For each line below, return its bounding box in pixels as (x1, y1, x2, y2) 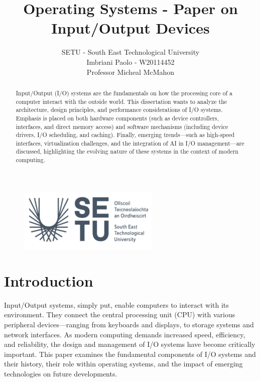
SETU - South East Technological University (61, 47, 200, 57)
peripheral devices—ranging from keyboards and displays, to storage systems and (4, 319, 254, 329)
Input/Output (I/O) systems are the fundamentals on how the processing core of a (16, 88, 232, 97)
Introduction (4, 270, 93, 291)
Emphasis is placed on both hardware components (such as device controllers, (16, 113, 219, 122)
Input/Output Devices (51, 18, 210, 38)
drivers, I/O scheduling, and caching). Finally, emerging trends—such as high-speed (16, 131, 235, 139)
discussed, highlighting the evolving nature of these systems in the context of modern (16, 147, 238, 156)
